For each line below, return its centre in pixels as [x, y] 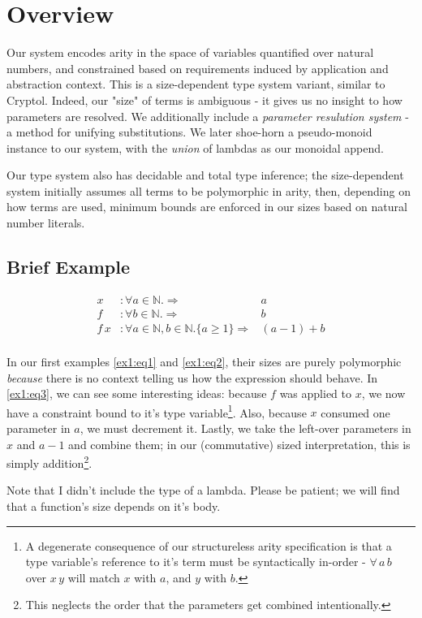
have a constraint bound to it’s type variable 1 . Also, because [157, 411]
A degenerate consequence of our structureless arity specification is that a [209, 545]
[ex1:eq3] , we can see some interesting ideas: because [137, 393]
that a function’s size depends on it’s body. [114, 506]
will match [94, 577]
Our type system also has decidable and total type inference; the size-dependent [205, 175]
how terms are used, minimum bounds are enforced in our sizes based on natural [207, 207]
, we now [383, 393]
